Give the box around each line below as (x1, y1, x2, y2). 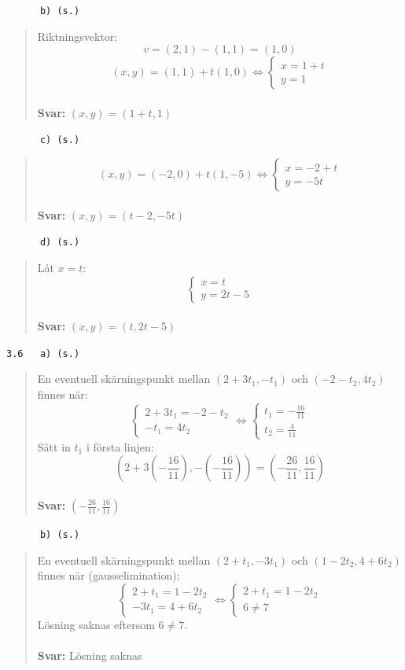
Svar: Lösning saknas (37, 647, 142, 664)
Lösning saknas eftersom (37, 616, 155, 632)
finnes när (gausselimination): (37, 567, 180, 583)
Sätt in (37, 438, 71, 455)
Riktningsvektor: (37, 28, 118, 44)
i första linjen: (86, 438, 154, 455)
